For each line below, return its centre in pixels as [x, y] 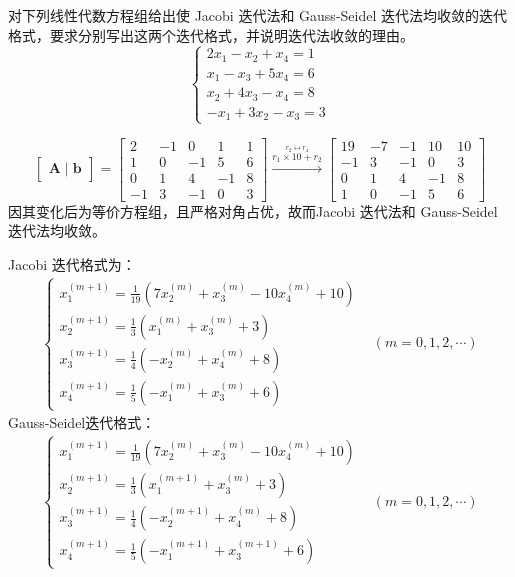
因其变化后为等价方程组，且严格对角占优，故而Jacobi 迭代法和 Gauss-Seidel [253, 210]
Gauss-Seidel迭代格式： [82, 422]
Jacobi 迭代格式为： [72, 263]
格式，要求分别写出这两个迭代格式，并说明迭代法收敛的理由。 [211, 34]
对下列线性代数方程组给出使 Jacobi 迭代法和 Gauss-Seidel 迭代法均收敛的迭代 [257, 15]
